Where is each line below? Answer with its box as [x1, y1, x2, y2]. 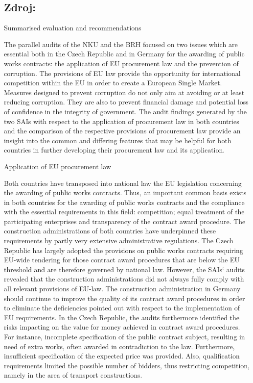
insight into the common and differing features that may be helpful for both [4, 135, 231, 145]
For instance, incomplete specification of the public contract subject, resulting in [4, 332, 245, 342]
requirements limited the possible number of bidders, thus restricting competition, [4, 360, 250, 370]
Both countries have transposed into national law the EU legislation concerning [4, 178, 242, 188]
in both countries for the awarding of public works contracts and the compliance [4, 197, 245, 207]
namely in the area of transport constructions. [4, 370, 142, 380]
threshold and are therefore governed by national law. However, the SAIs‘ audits [4, 264, 245, 274]
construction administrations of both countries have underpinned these [4, 226, 216, 236]
